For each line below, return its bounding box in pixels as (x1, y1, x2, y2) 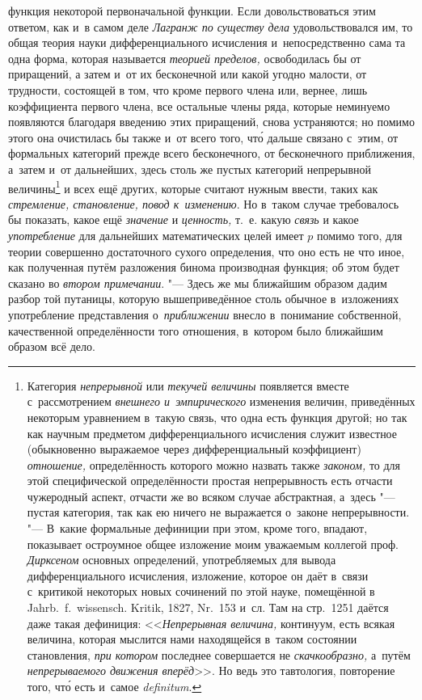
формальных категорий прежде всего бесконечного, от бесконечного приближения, (8, 145, 416, 162)
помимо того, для (316, 226, 403, 243)
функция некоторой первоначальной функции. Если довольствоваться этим (8, 2, 376, 19)
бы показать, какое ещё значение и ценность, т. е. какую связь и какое (8, 211, 359, 228)
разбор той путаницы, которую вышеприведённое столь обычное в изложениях (8, 290, 399, 307)
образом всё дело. (8, 338, 95, 355)
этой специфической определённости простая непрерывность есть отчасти (27, 472, 393, 489)
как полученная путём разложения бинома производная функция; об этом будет (8, 259, 399, 276)
